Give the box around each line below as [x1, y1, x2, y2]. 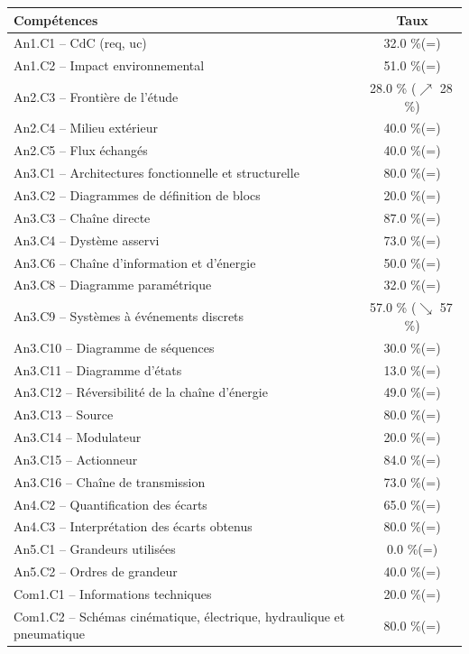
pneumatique [14, 624, 85, 643]
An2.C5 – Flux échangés [14, 141, 148, 160]
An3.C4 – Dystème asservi [14, 230, 160, 249]
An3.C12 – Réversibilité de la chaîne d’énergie [14, 382, 268, 401]
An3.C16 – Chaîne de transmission [14, 472, 206, 491]
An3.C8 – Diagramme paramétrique [14, 275, 212, 294]
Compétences [14, 10, 98, 29]
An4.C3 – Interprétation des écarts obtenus [14, 517, 253, 536]
